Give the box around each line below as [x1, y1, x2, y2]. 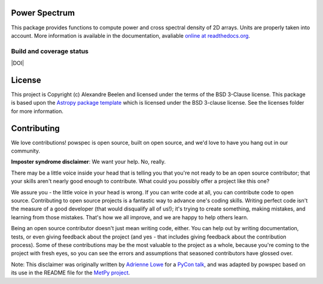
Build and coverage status [11, 47, 89, 55]
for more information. [11, 108, 64, 115]
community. [11, 147, 40, 155]
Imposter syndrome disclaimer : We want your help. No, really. [11, 158, 166, 166]
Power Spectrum [11, 8, 75, 18]
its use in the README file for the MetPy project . [11, 269, 130, 276]
